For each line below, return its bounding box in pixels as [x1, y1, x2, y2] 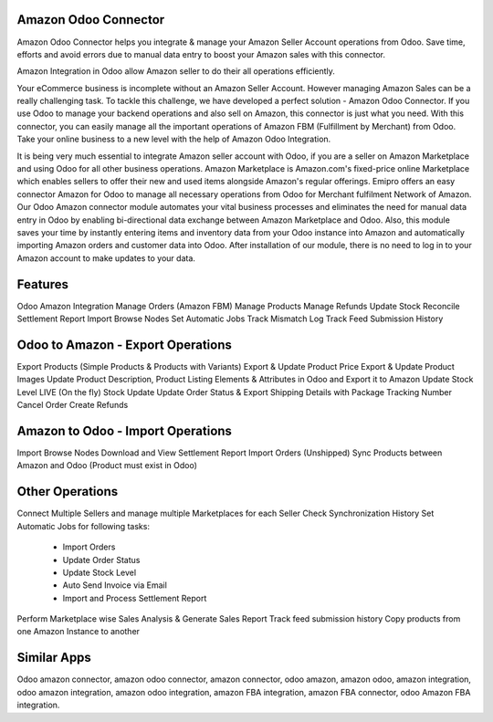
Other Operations [16, 484, 119, 499]
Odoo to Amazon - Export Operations [16, 337, 233, 352]
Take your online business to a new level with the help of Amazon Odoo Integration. [16, 133, 331, 145]
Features [16, 277, 68, 292]
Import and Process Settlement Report [62, 592, 207, 603]
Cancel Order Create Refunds [16, 400, 129, 411]
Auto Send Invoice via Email [62, 580, 168, 591]
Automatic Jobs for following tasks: [16, 520, 151, 531]
